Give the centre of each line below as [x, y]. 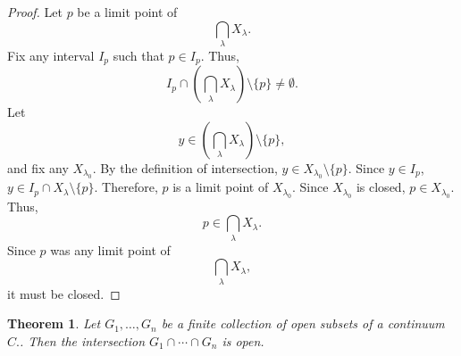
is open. [243, 340]
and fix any [38, 167]
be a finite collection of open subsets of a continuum [303, 323]
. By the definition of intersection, [185, 167]
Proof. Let [35, 12]
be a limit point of [127, 12]
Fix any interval [51, 55]
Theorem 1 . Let [54, 323]
